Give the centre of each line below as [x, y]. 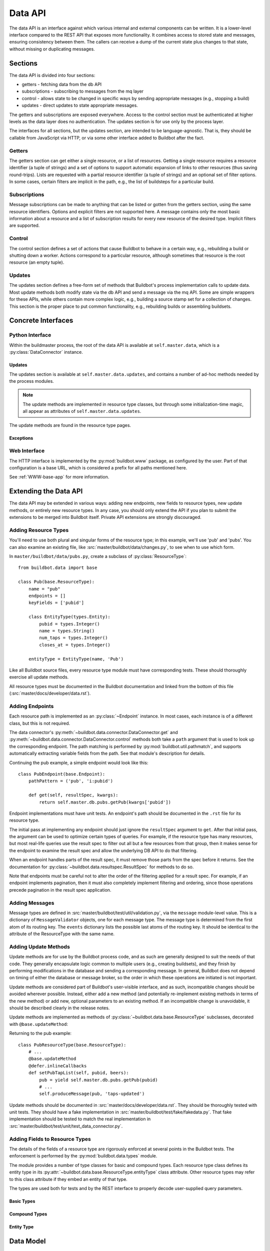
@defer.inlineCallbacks [57, 1066]
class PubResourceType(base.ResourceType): [72, 1045]
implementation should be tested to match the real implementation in [80, 1119]
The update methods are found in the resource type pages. [70, 425]
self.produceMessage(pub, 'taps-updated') [92, 1094]
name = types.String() [67, 631]
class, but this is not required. [40, 723]
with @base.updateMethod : [39, 1024]
